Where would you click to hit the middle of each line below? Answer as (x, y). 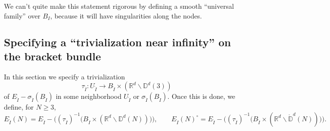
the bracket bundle (53, 56)
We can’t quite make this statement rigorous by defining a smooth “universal (119, 6)
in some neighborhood (89, 96)
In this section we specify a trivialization (65, 76)
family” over (22, 15)
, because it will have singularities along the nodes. (126, 15)
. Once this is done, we (201, 96)
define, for (19, 107)
